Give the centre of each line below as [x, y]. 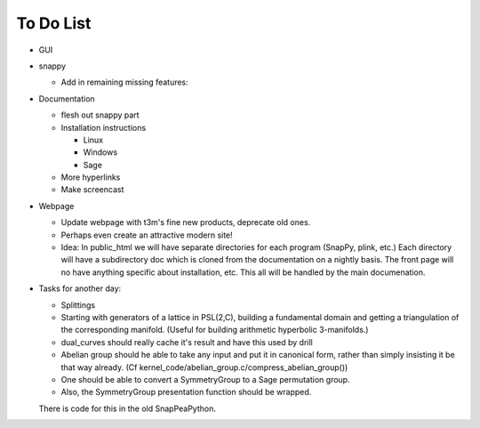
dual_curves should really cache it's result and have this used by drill [187, 342]
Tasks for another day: [80, 288]
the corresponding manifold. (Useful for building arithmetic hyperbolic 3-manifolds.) [215, 330]
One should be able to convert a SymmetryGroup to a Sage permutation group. [205, 379]
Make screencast [92, 190]
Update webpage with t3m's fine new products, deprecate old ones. [186, 222]
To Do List [54, 23]
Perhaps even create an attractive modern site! [147, 235]
